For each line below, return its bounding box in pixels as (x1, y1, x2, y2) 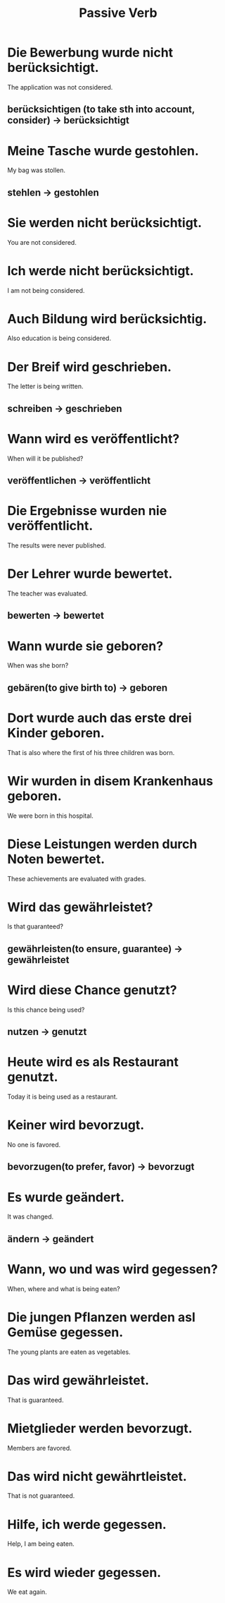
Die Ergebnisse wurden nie (7, 503, 167, 519)
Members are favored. (7, 1444, 72, 1452)
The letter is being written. (7, 382, 84, 391)
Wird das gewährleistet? (7, 899, 153, 915)
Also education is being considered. (7, 334, 111, 343)
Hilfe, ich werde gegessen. (7, 1516, 167, 1532)
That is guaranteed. (7, 1396, 64, 1404)
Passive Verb (79, 5, 157, 21)
